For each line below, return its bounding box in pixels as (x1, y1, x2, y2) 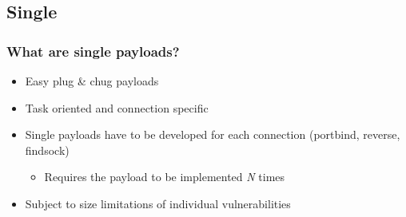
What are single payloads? (6, 41, 180, 61)
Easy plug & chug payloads (25, 73, 159, 89)
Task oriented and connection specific (25, 99, 209, 116)
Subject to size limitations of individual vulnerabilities (25, 195, 291, 211)
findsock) (25, 141, 70, 158)
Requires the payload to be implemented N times (44, 168, 285, 185)
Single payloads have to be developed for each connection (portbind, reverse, (25, 126, 400, 143)
